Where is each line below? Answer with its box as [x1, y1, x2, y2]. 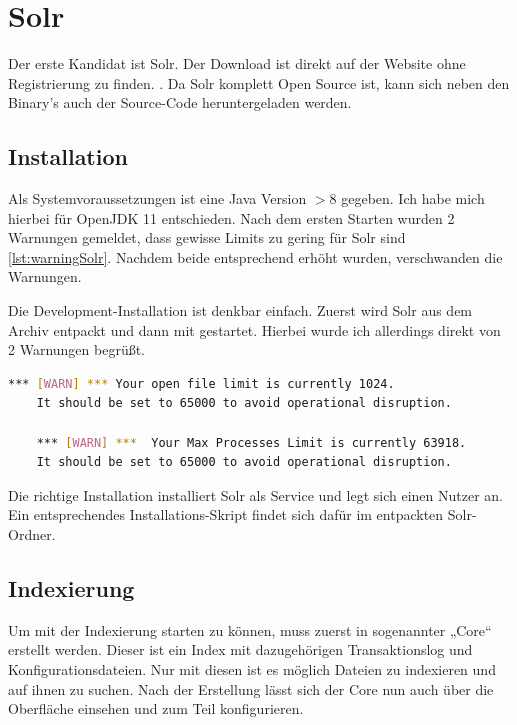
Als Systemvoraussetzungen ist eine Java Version [8, 188, 307, 209]
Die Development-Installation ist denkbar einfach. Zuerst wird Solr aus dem [8, 300, 473, 321]
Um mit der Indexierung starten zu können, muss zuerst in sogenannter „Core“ [8, 619, 492, 640]
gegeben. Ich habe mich [341, 188, 485, 209]
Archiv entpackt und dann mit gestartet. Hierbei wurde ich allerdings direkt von [8, 319, 501, 340]
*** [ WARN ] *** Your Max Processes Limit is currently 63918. [36, 435, 467, 450]
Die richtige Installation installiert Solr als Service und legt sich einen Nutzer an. [8, 484, 503, 505]
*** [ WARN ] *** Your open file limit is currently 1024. [8, 376, 395, 391]
